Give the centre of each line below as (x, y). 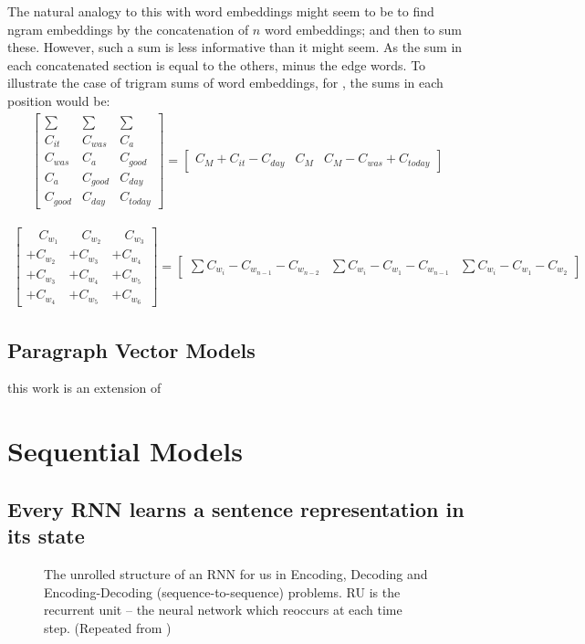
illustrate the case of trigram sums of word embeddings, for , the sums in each (225, 83)
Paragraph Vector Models (131, 349)
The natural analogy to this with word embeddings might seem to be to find (221, 11)
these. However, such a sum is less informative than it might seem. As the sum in (235, 47)
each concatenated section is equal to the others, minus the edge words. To (217, 64)
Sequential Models (125, 451)
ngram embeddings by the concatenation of (128, 29)
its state (46, 536)
